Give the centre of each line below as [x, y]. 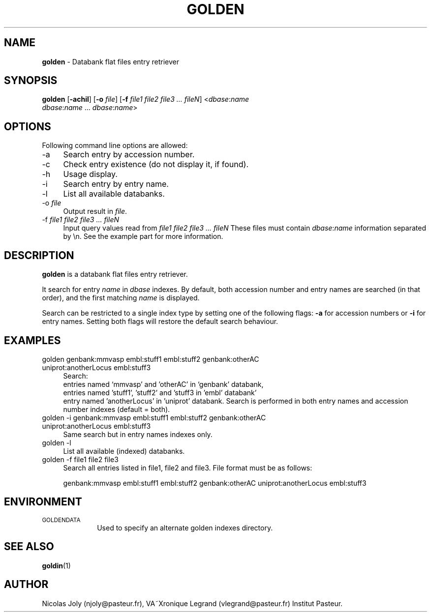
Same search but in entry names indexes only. [138, 434]
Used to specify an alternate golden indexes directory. [185, 528]
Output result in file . [95, 211]
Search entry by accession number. [129, 155]
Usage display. [90, 174]
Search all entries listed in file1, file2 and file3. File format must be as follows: [188, 468]
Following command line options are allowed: [115, 146]
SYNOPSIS [31, 81]
